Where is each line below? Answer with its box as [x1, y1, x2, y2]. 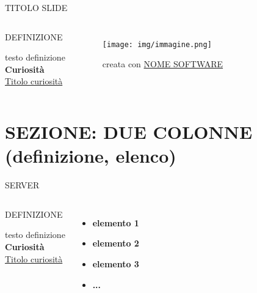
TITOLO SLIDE [5, 1, 68, 13]
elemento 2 [92, 237, 139, 250]
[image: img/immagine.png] [102, 40, 212, 49]
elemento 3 [92, 258, 139, 270]
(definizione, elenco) [5, 143, 176, 168]
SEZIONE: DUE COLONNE [5, 119, 253, 144]
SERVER [5, 179, 40, 191]
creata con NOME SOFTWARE [102, 57, 223, 70]
